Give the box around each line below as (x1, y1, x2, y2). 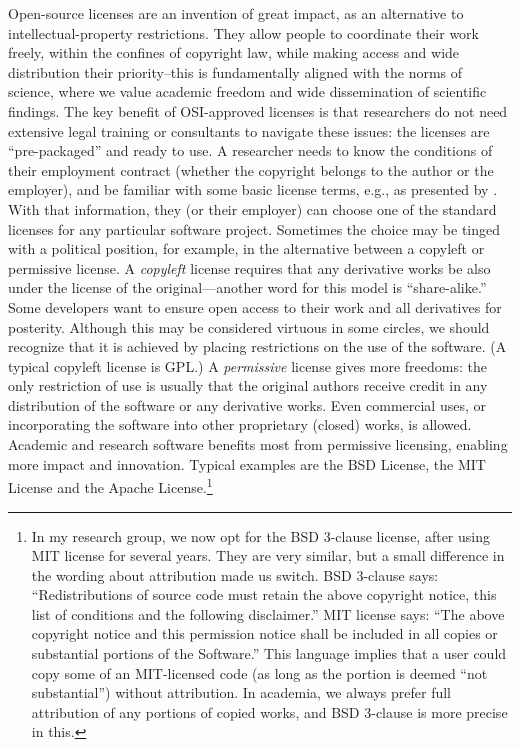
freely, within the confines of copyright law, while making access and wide (8, 42, 460, 63)
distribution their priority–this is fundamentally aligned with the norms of (8, 61, 463, 82)
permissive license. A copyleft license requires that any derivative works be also (8, 257, 491, 278)
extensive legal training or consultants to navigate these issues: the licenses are (8, 120, 490, 141)
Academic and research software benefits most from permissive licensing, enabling (8, 434, 508, 455)
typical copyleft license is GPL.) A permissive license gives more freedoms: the (8, 355, 488, 376)
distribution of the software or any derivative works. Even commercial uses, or (8, 394, 487, 415)
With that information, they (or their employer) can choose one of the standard (8, 198, 497, 219)
